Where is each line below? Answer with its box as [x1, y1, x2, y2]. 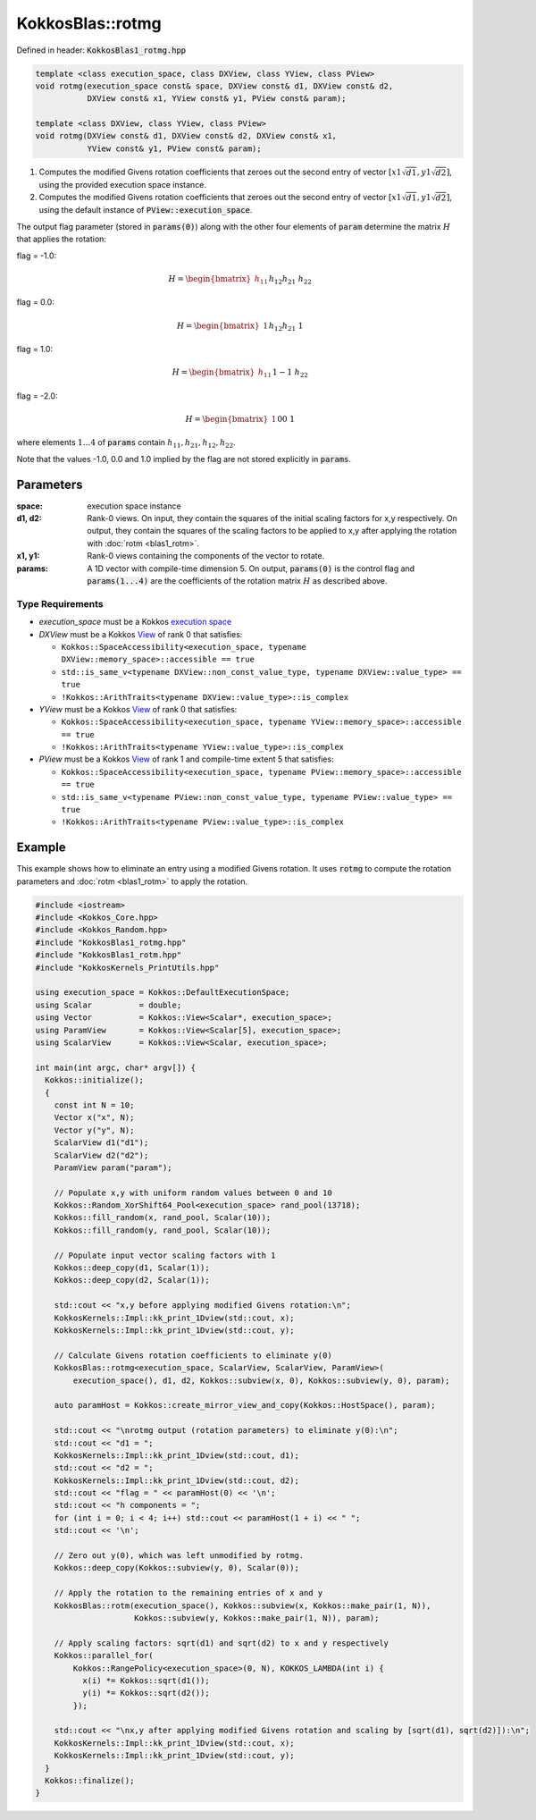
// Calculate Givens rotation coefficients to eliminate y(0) [54, 1350, 332, 1361]
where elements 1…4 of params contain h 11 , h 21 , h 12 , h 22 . [16, 437, 236, 451]
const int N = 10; [54, 1100, 135, 1110]
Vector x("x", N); [54, 1113, 135, 1123]
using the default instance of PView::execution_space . [38, 205, 253, 215]
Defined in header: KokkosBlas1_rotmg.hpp [16, 45, 187, 55]
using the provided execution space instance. [38, 179, 207, 190]
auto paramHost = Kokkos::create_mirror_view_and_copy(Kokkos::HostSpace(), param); [54, 1400, 437, 1411]
